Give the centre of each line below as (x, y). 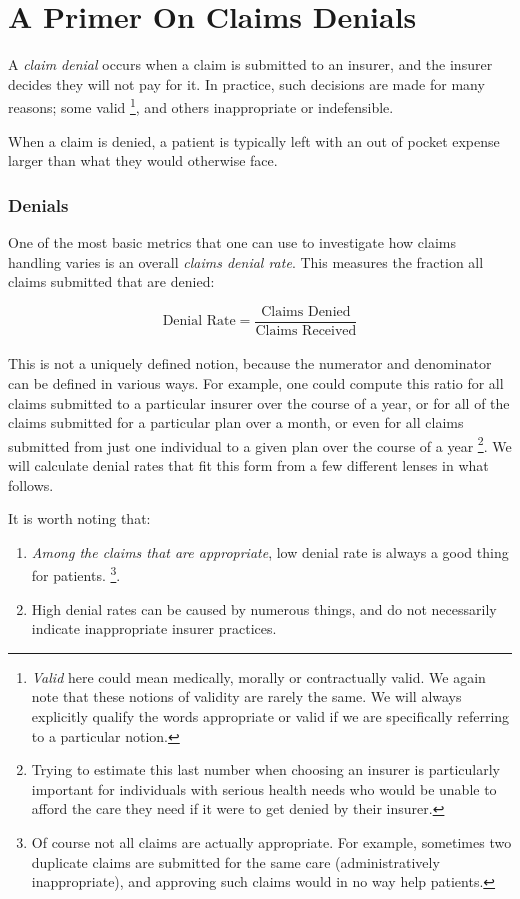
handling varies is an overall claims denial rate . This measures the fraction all (246, 261)
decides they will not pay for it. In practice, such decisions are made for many (246, 83)
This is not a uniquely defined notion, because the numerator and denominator (250, 363)
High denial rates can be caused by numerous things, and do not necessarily (264, 608)
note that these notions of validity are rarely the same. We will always (246, 696)
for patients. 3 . (76, 574)
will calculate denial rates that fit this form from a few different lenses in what (248, 465)
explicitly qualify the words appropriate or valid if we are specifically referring (270, 716)
